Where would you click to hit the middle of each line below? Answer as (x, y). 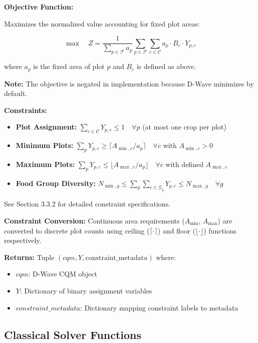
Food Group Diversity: (56, 183)
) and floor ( (176, 230)
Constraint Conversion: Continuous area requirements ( (94, 221)
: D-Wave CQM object (63, 274)
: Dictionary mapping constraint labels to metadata (159, 307)
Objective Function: (39, 6)
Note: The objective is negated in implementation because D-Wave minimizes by (129, 83)
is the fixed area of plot (69, 66)
